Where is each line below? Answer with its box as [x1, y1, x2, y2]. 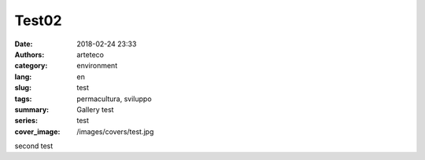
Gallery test [76, 104, 114, 114]
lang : [14, 71, 32, 82]
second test [14, 141, 54, 151]
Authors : [14, 49, 45, 59]
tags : [14, 94, 32, 104]
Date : [14, 39, 33, 49]
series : [14, 116, 39, 125]
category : [14, 61, 48, 71]
